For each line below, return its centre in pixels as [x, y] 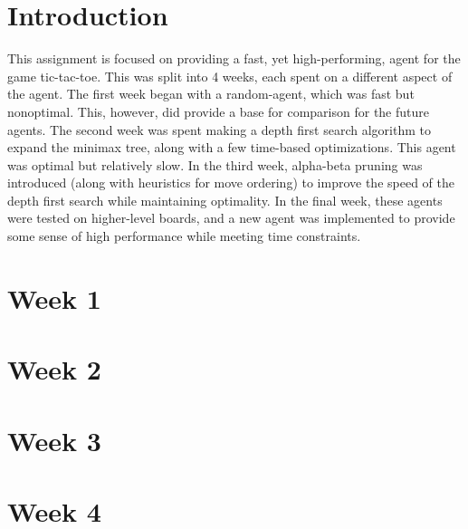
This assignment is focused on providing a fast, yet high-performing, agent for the [234, 58]
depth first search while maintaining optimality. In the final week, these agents [225, 200]
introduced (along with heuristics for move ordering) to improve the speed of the [231, 183]
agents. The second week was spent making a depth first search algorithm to [219, 129]
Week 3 [54, 440]
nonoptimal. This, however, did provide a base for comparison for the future [219, 111]
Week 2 [54, 369]
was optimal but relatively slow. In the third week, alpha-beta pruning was [215, 164]
